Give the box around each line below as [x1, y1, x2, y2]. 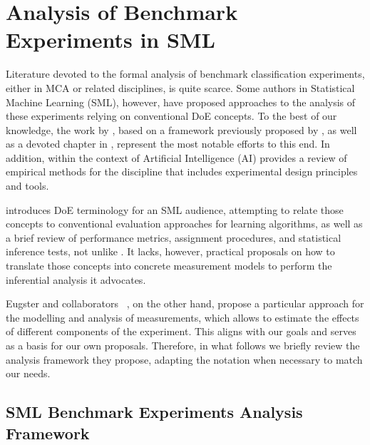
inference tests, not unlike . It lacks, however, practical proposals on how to [6, 244, 335, 259]
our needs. [6, 366, 51, 381]
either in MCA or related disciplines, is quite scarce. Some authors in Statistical [6, 80, 355, 95]
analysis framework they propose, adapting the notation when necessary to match [6, 352, 363, 367]
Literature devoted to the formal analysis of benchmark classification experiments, [6, 66, 365, 81]
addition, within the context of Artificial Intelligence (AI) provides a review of [6, 150, 347, 165]
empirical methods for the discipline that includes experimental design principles [6, 164, 358, 179]
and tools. [6, 178, 49, 193]
